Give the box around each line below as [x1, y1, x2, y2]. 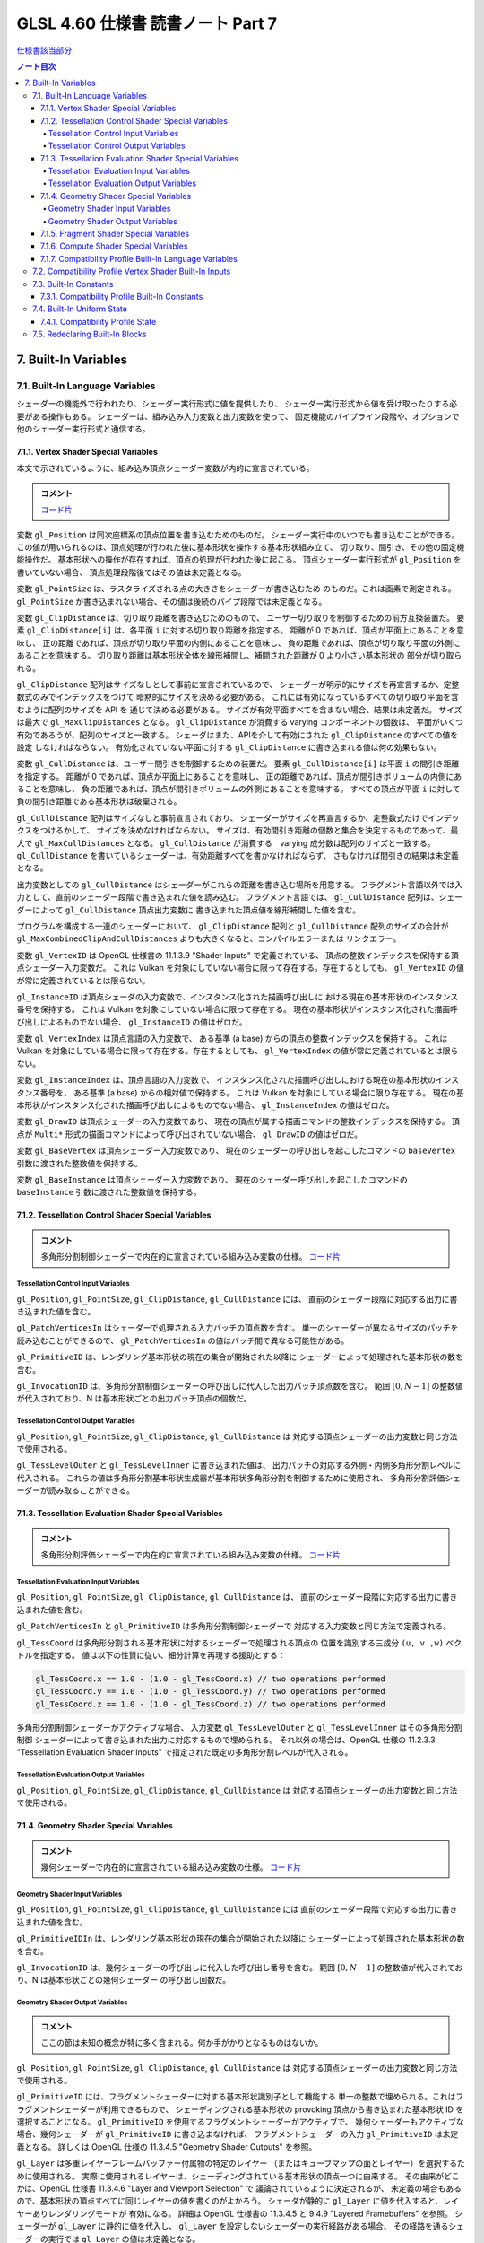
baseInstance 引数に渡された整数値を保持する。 [16, 1187, 202, 1198]
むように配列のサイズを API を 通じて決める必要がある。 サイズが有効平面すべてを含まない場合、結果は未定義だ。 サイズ [16, 704, 462, 715]
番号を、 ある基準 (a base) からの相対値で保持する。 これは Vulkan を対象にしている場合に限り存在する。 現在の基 [39, 1087, 465, 1098]
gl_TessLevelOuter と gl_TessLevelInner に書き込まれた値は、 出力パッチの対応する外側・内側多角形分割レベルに [16, 1460, 462, 1471]
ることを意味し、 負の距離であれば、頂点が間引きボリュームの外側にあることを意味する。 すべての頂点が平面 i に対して [16, 783, 461, 794]
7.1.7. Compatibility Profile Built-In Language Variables [40, 253, 238, 264]
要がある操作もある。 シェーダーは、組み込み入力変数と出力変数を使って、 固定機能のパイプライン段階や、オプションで [16, 411, 461, 422]
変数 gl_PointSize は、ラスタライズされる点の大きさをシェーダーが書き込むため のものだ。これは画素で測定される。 [16, 583, 456, 594]
